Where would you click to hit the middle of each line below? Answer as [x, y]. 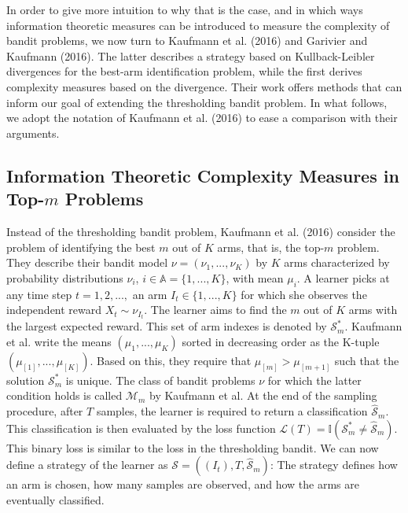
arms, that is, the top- [271, 247]
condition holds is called [64, 395]
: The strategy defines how [334, 465]
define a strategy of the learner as [87, 465]
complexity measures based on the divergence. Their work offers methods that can [204, 86]
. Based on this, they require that [171, 360]
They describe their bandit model [87, 262]
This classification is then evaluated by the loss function [141, 428]
